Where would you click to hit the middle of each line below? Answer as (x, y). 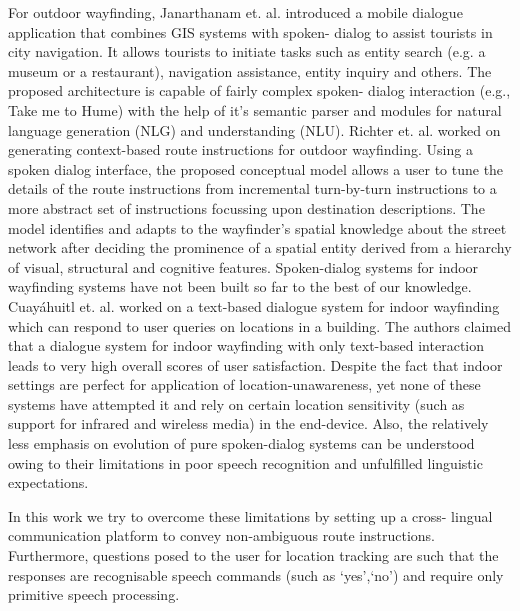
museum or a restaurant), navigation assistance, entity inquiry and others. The (250, 70)
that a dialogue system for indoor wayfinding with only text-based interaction (246, 345)
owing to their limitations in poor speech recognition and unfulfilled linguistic (245, 462)
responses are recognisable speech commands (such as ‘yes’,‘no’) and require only (256, 574)
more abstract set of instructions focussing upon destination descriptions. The (246, 207)
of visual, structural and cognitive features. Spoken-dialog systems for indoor (243, 266)
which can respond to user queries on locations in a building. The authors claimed (260, 325)
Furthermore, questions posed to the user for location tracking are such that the (253, 555)
